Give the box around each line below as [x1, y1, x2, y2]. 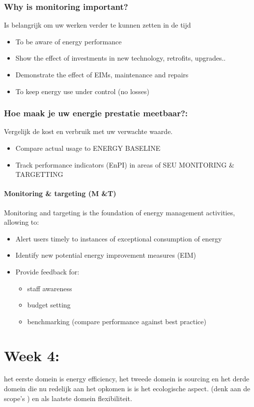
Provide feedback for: [15, 266, 80, 276]
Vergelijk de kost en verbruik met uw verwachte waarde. [4, 126, 173, 136]
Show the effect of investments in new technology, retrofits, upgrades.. [15, 53, 226, 63]
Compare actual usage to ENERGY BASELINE [15, 143, 161, 153]
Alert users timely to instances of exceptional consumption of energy [15, 233, 222, 243]
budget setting [27, 300, 71, 310]
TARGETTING [15, 169, 63, 179]
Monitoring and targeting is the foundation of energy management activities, [4, 207, 235, 217]
